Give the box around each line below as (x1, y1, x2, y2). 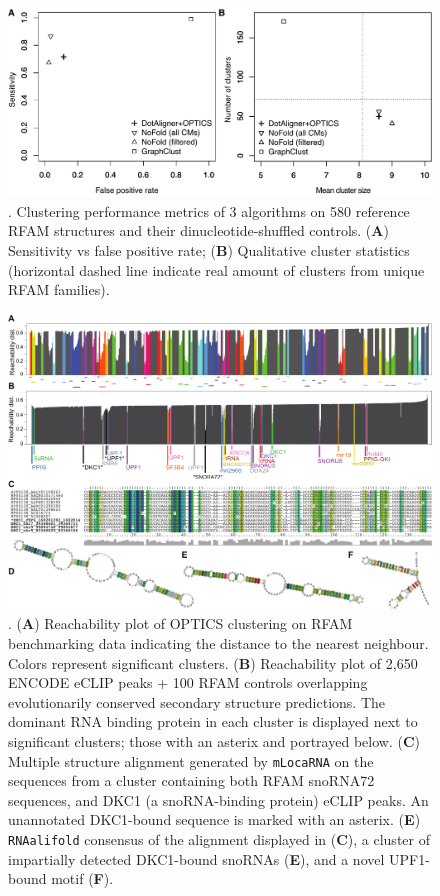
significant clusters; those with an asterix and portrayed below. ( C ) (8, 730, 420, 751)
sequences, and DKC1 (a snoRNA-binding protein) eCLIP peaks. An (8, 789, 429, 810)
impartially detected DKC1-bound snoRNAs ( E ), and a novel (8, 848, 385, 869)
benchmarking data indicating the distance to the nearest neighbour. (8, 633, 429, 654)
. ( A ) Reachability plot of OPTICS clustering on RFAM (8, 613, 353, 634)
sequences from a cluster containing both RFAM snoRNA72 (8, 770, 375, 791)
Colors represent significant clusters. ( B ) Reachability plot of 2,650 (8, 652, 418, 673)
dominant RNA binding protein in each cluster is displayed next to (8, 711, 418, 732)
